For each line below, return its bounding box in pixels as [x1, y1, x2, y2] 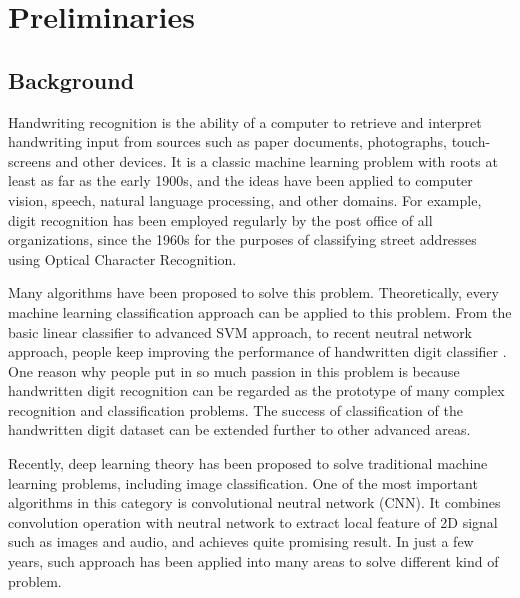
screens [8, 150, 51, 171]
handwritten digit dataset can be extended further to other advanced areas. [8, 419, 471, 440]
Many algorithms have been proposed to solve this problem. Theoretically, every [8, 282, 499, 303]
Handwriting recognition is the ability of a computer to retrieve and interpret [8, 111, 482, 132]
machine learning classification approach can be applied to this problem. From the [8, 301, 512, 322]
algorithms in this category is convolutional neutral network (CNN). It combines [8, 492, 501, 513]
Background [8, 64, 135, 95]
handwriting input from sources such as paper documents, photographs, [8, 131, 447, 152]
